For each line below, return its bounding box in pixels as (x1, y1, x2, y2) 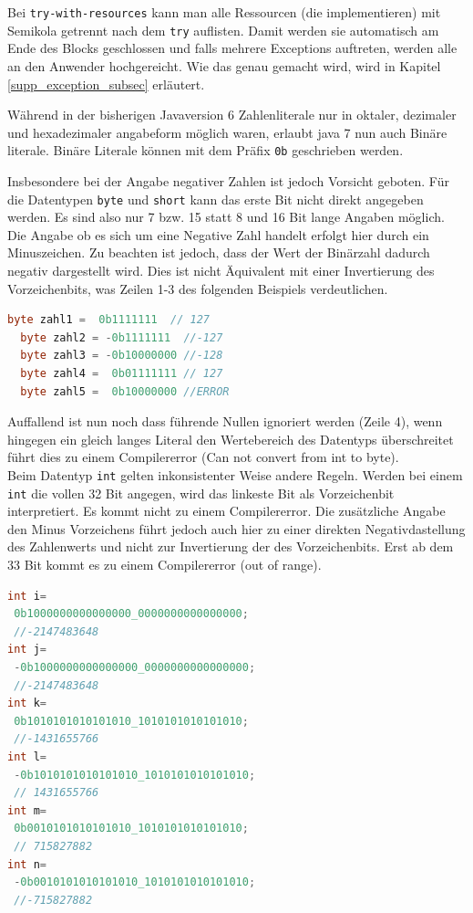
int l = (7, 750, 46, 763)
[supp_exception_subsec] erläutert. (7, 74, 205, 93)
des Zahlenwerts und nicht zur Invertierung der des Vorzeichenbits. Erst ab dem (7, 537, 454, 556)
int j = (7, 643, 46, 656)
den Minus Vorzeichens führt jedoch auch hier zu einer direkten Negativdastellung (7, 519, 466, 538)
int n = (7, 857, 46, 871)
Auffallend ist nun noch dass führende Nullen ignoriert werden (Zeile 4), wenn (7, 412, 443, 431)
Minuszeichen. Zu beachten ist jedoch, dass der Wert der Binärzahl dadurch (7, 243, 430, 262)
